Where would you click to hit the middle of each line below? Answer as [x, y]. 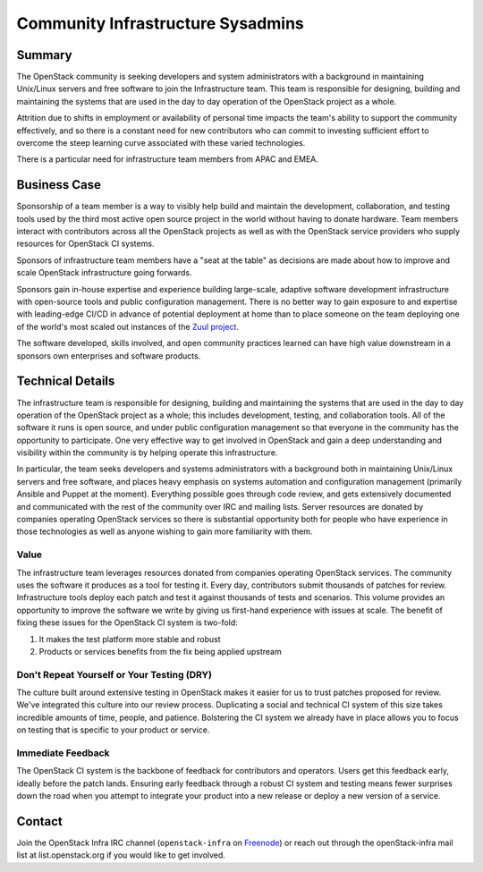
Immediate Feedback [63, 753]
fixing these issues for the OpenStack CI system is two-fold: [127, 622]
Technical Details [66, 381]
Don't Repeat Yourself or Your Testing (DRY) [114, 674]
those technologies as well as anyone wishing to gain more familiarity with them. [165, 531]
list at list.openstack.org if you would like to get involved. [121, 855]
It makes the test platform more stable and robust [130, 639]
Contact [39, 821]
